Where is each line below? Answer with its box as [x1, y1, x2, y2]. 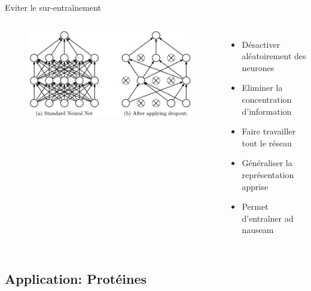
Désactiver [242, 38, 280, 50]
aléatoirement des [242, 50, 306, 62]
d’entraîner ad [242, 212, 294, 224]
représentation [242, 168, 294, 180]
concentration [242, 93, 292, 105]
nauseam [242, 223, 274, 236]
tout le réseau [242, 136, 292, 149]
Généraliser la [242, 157, 292, 169]
